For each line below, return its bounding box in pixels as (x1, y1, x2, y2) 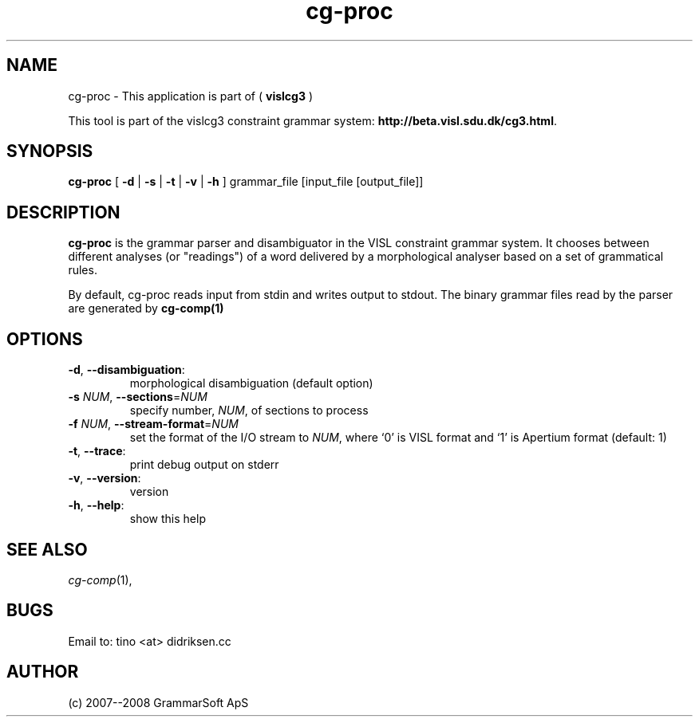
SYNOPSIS (6, 141, 93, 162)
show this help (129, 512, 206, 526)
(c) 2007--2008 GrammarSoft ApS (68, 695, 249, 709)
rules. (68, 263, 97, 277)
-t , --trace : (68, 444, 126, 458)
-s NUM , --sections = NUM (68, 390, 207, 404)
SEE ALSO (6, 539, 88, 560)
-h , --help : (68, 498, 124, 513)
